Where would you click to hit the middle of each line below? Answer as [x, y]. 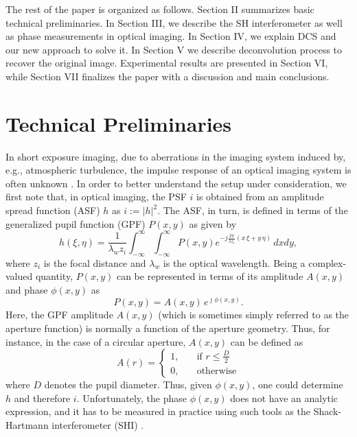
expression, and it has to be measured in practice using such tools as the [158, 411]
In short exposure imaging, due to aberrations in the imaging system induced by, [176, 156]
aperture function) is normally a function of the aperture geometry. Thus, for [168, 328]
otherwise [217, 371]
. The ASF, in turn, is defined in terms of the [253, 210]
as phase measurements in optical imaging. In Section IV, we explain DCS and [171, 36]
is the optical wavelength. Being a [234, 262]
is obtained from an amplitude [260, 197]
